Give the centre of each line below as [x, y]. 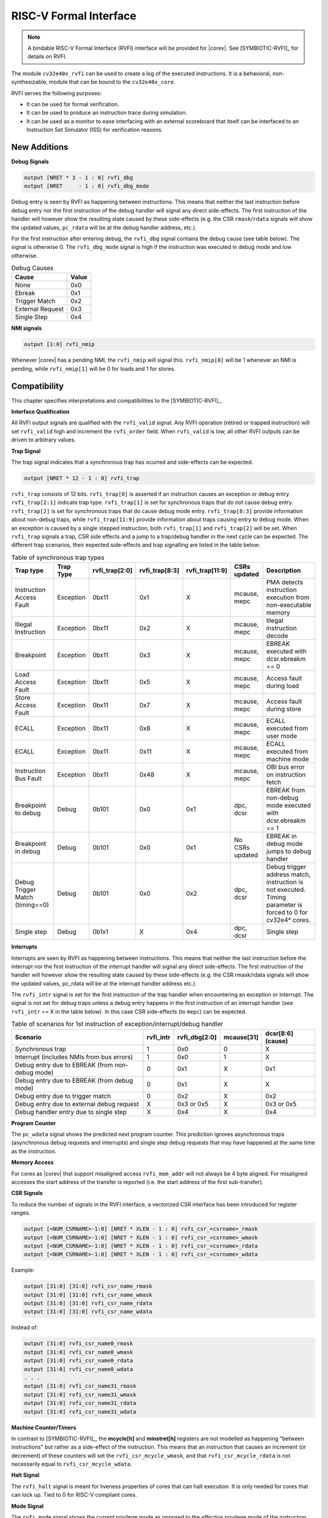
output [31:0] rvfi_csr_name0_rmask [79, 1344]
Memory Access [32, 1162]
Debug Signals [30, 162]
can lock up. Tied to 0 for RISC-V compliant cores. [74, 1495]
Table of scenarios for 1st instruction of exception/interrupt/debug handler [117, 1024]
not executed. [286, 890]
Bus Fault [28, 778]
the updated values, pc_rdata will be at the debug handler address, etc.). [104, 227]
